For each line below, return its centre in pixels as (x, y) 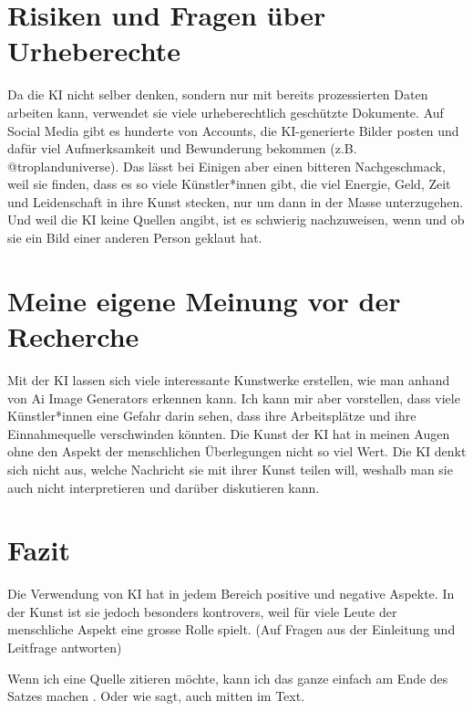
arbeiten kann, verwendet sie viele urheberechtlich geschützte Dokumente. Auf (226, 112)
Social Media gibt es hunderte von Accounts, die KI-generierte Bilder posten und (233, 130)
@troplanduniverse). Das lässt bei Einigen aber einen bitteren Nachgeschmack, (226, 166)
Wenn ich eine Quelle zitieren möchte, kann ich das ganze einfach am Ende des (228, 678)
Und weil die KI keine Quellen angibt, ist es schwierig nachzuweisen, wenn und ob (236, 220)
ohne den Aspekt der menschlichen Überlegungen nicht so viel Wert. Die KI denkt (237, 451)
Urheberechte (94, 51)
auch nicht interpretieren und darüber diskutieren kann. (164, 487)
